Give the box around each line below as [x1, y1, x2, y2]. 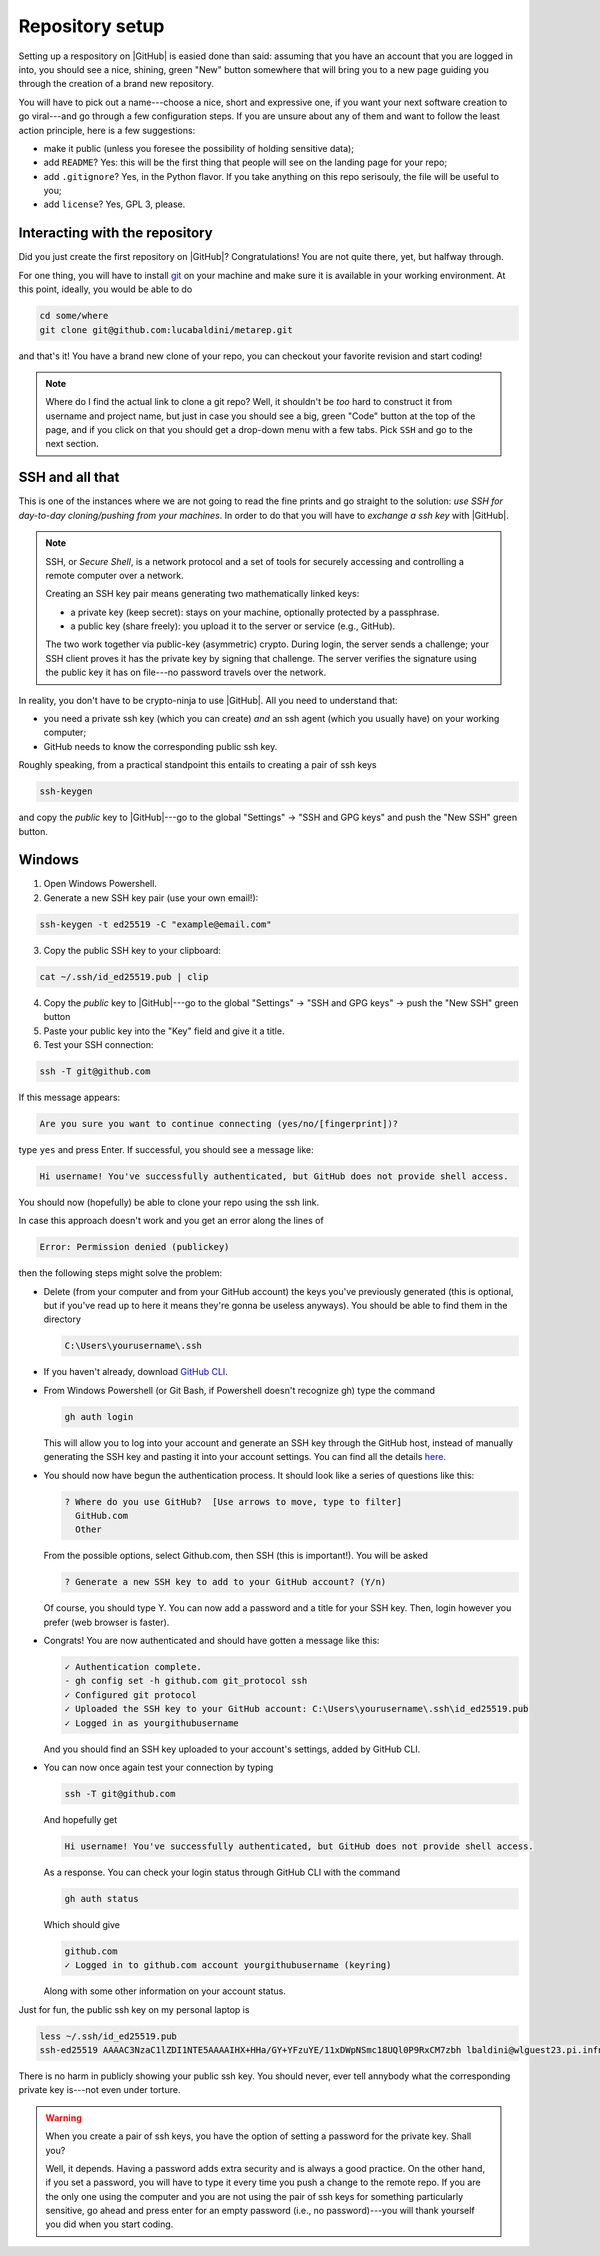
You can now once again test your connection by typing [43, 1761, 274, 1773]
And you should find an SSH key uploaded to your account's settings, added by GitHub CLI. [43, 1743, 421, 1755]
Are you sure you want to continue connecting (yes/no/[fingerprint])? [39, 1118, 399, 1129]
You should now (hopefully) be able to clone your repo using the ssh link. [18, 1196, 320, 1208]
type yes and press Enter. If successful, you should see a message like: [18, 1143, 314, 1155]
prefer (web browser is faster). [43, 1616, 170, 1628]
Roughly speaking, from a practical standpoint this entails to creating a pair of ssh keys [18, 759, 377, 771]
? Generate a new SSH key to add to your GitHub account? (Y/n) [64, 1576, 387, 1588]
